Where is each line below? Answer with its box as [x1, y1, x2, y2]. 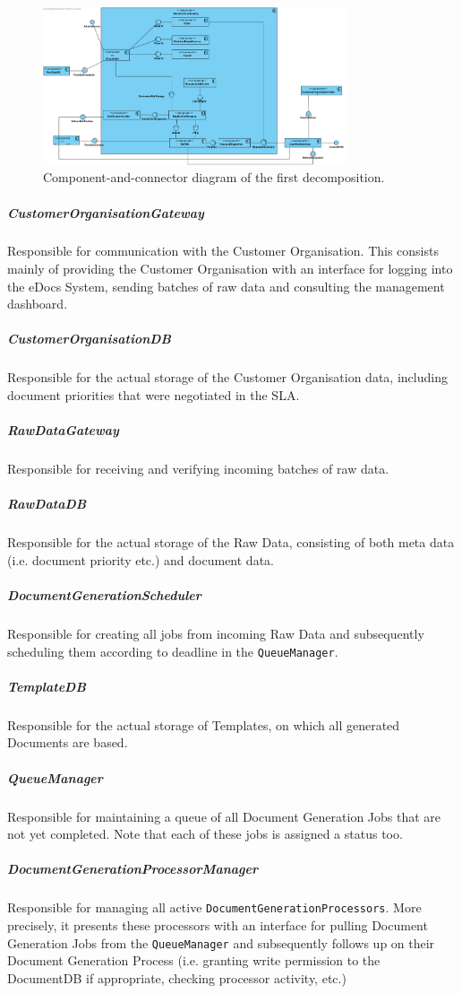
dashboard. [7, 294, 68, 313]
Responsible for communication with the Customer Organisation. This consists [7, 241, 439, 260]
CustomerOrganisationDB [7, 329, 171, 348]
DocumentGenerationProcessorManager [7, 859, 259, 878]
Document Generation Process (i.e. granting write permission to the [7, 951, 381, 970]
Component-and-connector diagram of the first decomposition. [43, 168, 385, 187]
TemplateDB [7, 676, 86, 695]
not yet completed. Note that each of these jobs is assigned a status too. [7, 824, 403, 843]
